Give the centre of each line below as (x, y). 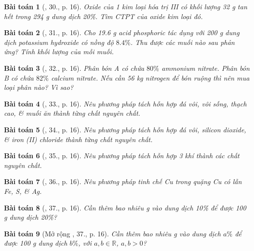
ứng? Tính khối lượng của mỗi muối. (59, 52)
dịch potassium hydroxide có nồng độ (59, 42)
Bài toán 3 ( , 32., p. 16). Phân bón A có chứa (74, 68)
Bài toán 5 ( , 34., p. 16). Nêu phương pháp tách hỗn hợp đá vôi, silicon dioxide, (125, 129)
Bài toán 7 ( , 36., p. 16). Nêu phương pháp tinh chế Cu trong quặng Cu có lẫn (123, 181)
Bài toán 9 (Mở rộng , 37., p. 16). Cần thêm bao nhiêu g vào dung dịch (112, 233)
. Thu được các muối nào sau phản (183, 42)
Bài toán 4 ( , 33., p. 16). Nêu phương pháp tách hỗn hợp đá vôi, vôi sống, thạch (125, 103)
